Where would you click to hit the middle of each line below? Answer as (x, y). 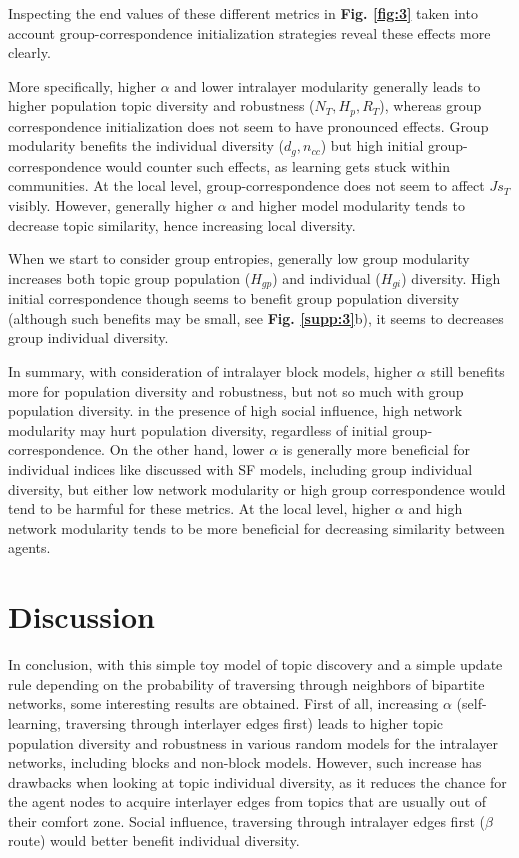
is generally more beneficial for (376, 449)
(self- (471, 703)
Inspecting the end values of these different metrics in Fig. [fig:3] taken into (243, 13)
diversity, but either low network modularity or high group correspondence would (257, 488)
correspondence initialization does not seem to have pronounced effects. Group (248, 125)
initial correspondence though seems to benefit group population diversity (234, 298)
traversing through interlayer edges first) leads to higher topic (254, 722)
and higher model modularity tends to (348, 205)
